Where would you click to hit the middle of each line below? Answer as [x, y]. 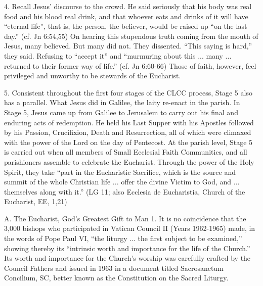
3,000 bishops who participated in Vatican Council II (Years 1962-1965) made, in [130, 228]
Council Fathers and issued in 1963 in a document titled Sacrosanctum [114, 268]
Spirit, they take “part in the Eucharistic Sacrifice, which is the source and [120, 172]
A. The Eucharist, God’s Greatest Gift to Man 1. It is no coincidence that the [125, 218]
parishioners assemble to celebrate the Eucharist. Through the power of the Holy [129, 161]
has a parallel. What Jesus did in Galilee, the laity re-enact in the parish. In [122, 102]
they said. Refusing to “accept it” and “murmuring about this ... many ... [118, 55]
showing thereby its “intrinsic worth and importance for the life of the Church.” [127, 248]
